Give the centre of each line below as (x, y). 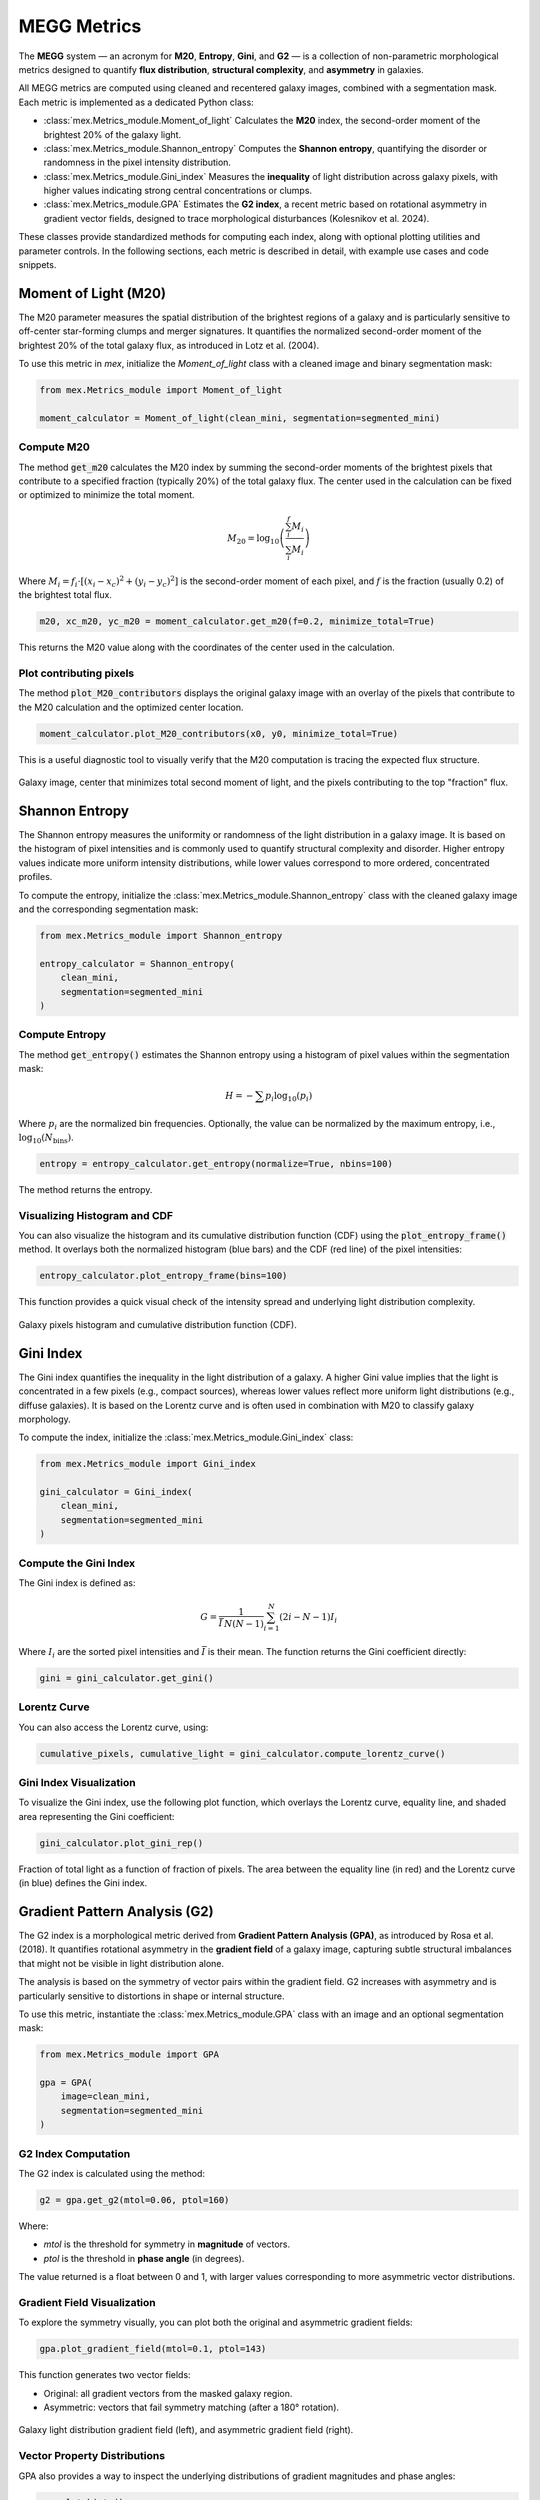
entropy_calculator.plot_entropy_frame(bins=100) (163, 1276)
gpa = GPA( (66, 2083)
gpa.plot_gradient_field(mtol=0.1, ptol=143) (153, 2349)
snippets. (37, 265)
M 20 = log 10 (253, 539)
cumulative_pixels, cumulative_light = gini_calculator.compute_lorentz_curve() (242, 1753)
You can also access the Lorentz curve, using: (113, 1727)
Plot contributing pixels (76, 673)
